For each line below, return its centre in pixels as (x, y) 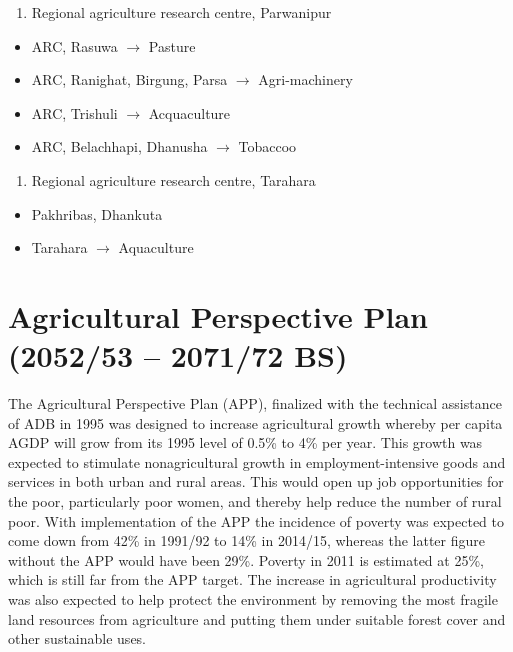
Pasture (172, 45)
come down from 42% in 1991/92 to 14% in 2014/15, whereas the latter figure (246, 540)
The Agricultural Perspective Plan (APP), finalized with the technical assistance (255, 403)
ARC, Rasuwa (74, 45)
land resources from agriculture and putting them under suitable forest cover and (257, 618)
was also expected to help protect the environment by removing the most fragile (253, 599)
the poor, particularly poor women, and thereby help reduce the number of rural (255, 501)
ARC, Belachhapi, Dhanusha (119, 146)
